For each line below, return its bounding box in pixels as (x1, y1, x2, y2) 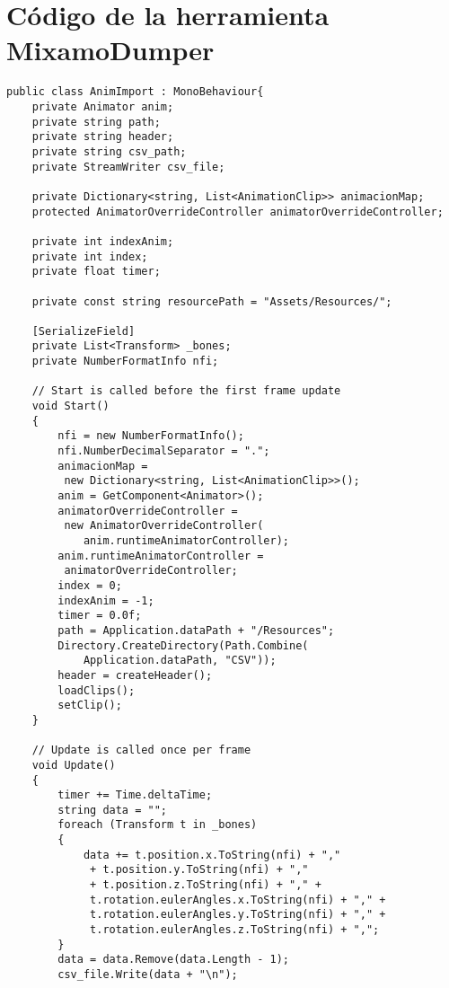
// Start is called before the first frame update (31, 384, 341, 398)
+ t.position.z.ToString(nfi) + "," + (90, 878, 321, 892)
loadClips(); (57, 684, 136, 697)
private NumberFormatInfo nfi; (31, 355, 219, 368)
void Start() (31, 400, 110, 413)
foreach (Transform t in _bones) (57, 818, 258, 832)
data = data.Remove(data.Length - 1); (57, 953, 289, 966)
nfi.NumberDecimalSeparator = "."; (57, 445, 270, 458)
